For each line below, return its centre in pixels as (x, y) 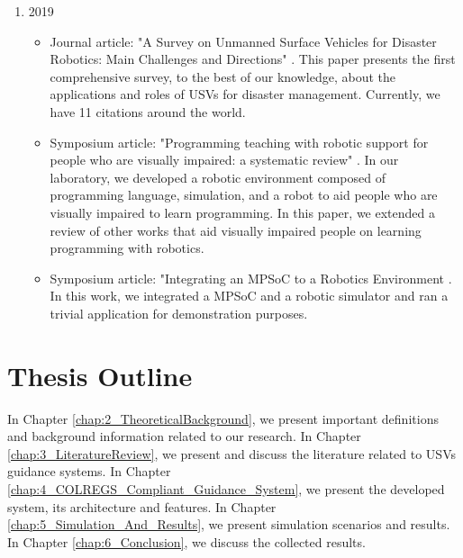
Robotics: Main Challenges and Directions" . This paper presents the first (253, 59)
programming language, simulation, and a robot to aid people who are (244, 195)
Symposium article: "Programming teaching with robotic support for (239, 142)
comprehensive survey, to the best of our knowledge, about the (222, 76)
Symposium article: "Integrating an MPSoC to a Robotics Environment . (251, 278)
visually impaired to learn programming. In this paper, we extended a (242, 212)
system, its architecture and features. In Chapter (142, 506)
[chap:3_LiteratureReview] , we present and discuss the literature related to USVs (231, 453)
